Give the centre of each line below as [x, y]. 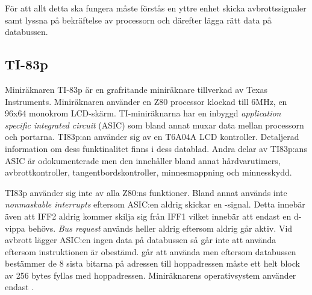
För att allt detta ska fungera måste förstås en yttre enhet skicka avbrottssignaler [156, 8]
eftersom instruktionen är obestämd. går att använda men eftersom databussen [151, 251]
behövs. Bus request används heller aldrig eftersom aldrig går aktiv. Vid [160, 228]
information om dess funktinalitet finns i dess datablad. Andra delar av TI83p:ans [156, 148]
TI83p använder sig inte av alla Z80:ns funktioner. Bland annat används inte [146, 192]
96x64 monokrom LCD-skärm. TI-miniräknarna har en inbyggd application [143, 113]
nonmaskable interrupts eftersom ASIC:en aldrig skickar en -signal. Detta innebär [155, 204]
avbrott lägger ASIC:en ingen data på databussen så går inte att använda [141, 240]
